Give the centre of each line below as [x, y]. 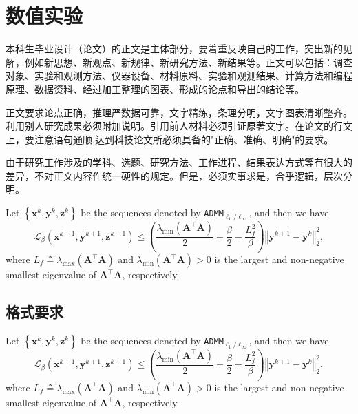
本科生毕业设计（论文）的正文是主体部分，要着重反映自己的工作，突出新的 [174, 49]
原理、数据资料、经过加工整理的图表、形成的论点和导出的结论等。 [155, 89]
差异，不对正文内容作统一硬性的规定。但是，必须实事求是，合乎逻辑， [165, 175]
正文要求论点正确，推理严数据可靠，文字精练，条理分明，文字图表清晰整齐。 [179, 112]
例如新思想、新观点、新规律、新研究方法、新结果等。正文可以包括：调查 [188, 62]
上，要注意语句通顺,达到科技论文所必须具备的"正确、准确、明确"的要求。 [170, 139]
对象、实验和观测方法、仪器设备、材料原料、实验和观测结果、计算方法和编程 [179, 75]
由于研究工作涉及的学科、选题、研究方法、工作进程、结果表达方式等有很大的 [179, 162]
